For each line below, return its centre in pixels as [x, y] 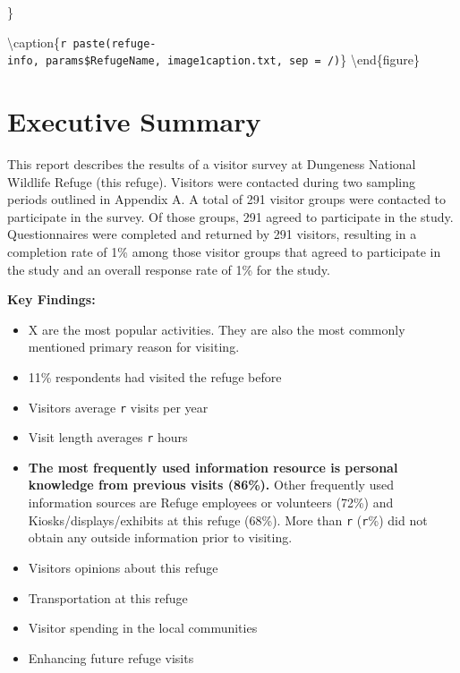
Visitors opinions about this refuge [123, 567]
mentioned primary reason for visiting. [134, 347]
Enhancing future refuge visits [111, 657]
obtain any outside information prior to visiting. [160, 537]
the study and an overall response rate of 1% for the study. [169, 269]
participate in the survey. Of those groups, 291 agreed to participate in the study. [230, 216]
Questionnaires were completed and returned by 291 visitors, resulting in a [212, 234]
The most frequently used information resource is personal [213, 467]
